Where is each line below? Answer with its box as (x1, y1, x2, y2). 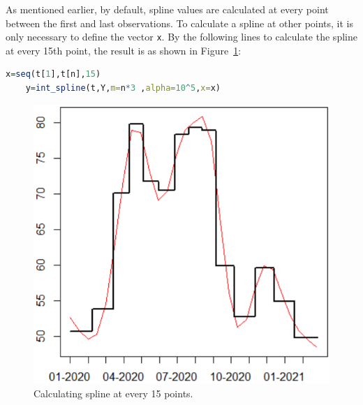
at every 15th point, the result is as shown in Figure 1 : (6, 43, 242, 57)
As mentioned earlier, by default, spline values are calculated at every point (6, 2, 329, 16)
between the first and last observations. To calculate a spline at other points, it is (6, 15, 354, 30)
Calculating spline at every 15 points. (34, 385, 193, 400)
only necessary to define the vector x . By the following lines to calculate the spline (6, 29, 357, 44)
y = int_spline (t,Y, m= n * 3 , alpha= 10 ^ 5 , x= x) (25, 83, 221, 94)
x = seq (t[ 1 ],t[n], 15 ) (6, 69, 101, 80)
